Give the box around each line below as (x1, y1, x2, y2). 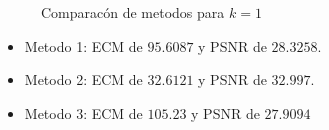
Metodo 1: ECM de (24, 35, 143, 56)
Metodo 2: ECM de (24, 69, 143, 90)
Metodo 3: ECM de (24, 102, 143, 123)
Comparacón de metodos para (41, 2, 225, 22)
